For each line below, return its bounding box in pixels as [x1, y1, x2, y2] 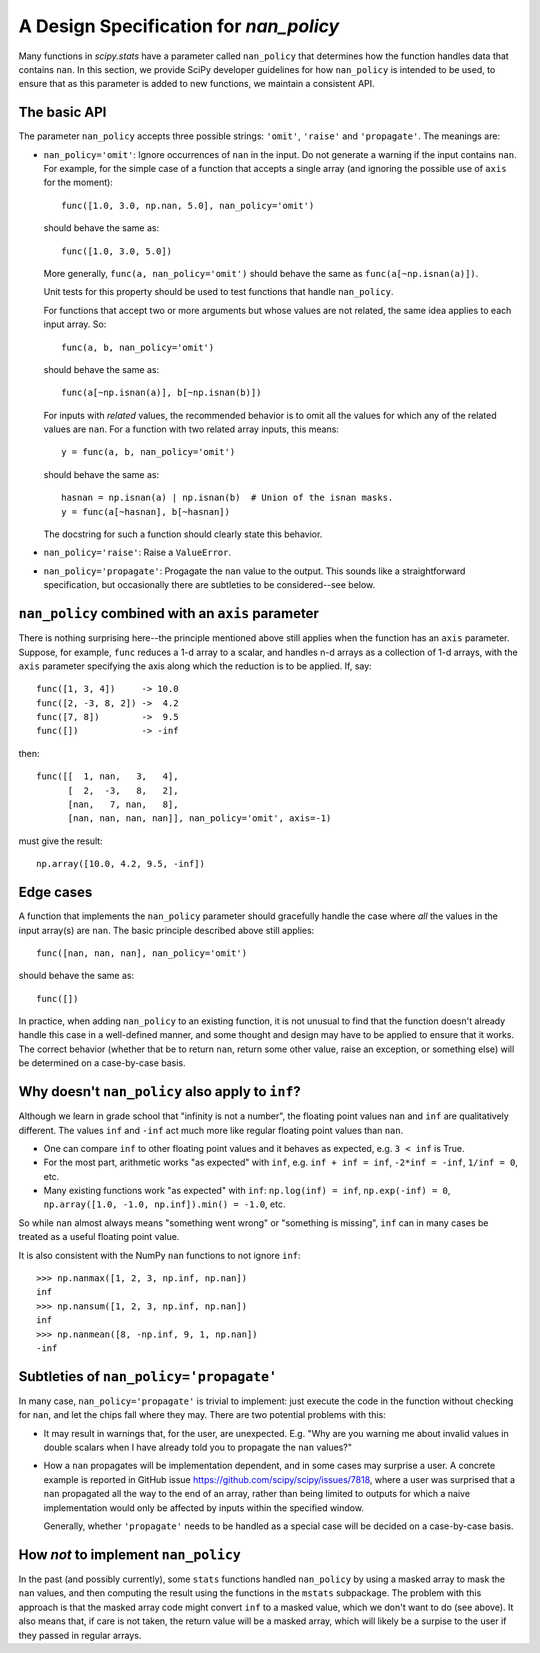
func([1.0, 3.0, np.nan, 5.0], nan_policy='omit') [61, 200, 315, 211]
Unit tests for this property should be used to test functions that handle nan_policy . [43, 286, 394, 298]
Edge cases [18, 884, 93, 901]
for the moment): [43, 176, 114, 189]
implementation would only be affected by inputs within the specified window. [43, 1501, 365, 1514]
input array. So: [43, 318, 107, 330]
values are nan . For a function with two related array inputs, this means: [43, 423, 340, 435]
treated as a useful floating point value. [18, 1231, 180, 1243]
